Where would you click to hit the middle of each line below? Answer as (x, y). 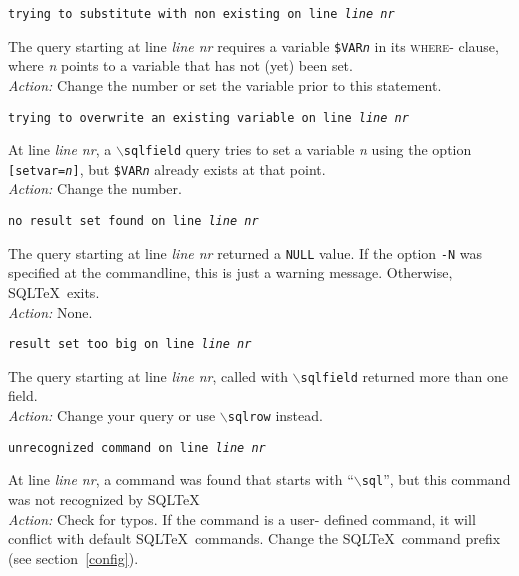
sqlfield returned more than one (404, 375)
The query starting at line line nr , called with (148, 375)
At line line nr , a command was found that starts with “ (181, 479)
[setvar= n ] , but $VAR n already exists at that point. (167, 168)
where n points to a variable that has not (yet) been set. (180, 65)
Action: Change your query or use (112, 415)
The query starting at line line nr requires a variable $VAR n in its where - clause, (253, 45)
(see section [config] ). (73, 557)
